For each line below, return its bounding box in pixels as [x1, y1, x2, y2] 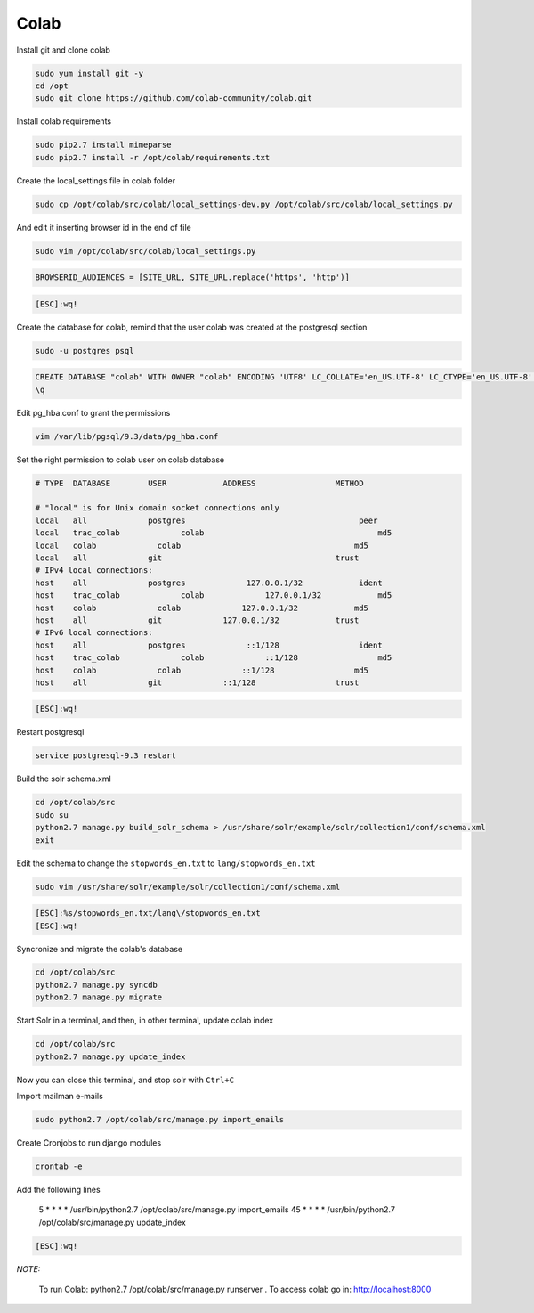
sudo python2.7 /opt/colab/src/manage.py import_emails [35, 1114, 285, 1124]
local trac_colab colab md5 [35, 528, 392, 538]
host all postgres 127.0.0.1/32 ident [35, 577, 383, 588]
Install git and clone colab [16, 45, 111, 55]
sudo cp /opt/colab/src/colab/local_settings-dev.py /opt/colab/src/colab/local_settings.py [35, 199, 453, 209]
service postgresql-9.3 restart [35, 751, 177, 761]
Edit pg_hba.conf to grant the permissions [16, 407, 171, 418]
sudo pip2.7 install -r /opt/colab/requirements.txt [35, 152, 271, 162]
